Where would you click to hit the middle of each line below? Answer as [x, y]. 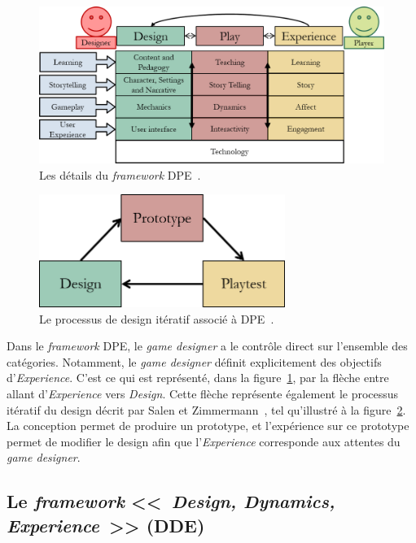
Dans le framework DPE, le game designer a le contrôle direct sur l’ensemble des [207, 346]
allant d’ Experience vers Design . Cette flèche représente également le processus [203, 394]
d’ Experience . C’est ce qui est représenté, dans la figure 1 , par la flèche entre [198, 378]
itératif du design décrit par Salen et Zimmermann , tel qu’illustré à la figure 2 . [206, 409]
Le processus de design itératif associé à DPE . [157, 318]
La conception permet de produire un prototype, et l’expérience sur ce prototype [208, 426]
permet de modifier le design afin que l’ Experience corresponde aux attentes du [204, 441]
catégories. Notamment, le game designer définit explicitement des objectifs [194, 361]
